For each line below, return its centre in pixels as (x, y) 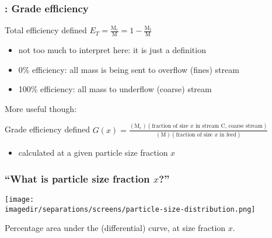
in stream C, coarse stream (229, 126)
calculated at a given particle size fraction (93, 153)
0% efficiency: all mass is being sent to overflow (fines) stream (129, 69)
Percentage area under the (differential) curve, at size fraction (115, 228)
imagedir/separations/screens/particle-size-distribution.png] (130, 209)
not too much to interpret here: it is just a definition (112, 50)
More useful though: (41, 108)
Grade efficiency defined (47, 129)
